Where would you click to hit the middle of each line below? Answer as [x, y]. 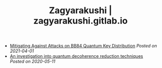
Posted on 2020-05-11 [33, 62]
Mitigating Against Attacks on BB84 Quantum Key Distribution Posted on [83, 46]
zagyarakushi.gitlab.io [81, 21]
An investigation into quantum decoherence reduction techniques [76, 56]
